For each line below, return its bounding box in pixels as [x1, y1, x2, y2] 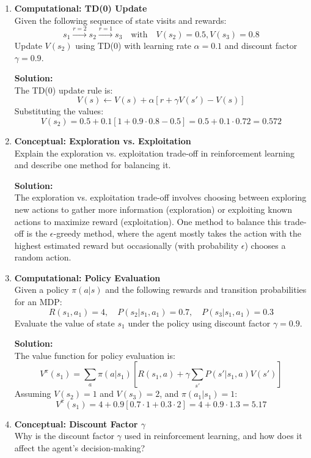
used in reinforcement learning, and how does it [124, 429, 302, 442]
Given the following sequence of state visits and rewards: [14, 13, 227, 26]
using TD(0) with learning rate [75, 39, 191, 51]
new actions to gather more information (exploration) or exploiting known [14, 202, 292, 215]
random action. [14, 251, 71, 264]
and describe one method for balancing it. [14, 158, 171, 171]
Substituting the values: [14, 105, 104, 117]
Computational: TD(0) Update [14, 2, 147, 14]
